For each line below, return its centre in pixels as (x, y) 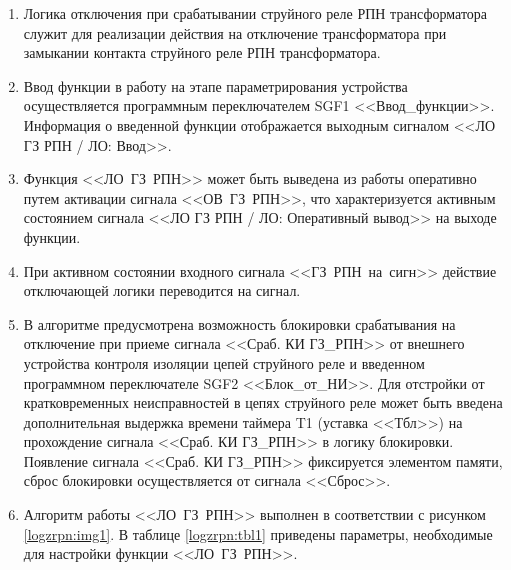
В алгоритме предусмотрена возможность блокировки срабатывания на (239, 323)
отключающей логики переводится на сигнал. (162, 290)
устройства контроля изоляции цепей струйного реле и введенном (224, 362)
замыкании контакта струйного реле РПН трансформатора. (202, 52)
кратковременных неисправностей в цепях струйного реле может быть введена (263, 402)
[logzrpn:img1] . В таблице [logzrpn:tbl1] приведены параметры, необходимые (258, 533)
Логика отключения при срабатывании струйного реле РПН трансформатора (255, 13)
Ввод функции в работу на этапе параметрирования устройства (215, 85)
